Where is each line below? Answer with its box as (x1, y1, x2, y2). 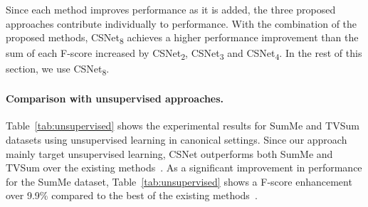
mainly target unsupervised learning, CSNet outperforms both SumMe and (6, 146, 333, 161)
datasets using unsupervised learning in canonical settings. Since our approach (6, 132, 347, 147)
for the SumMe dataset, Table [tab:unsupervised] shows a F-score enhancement (6, 174, 352, 189)
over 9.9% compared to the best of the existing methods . (6, 188, 258, 203)
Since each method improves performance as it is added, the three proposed (6, 2, 336, 16)
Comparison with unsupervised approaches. (6, 91, 224, 106)
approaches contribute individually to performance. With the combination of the (6, 16, 357, 31)
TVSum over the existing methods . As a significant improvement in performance (6, 160, 362, 175)
